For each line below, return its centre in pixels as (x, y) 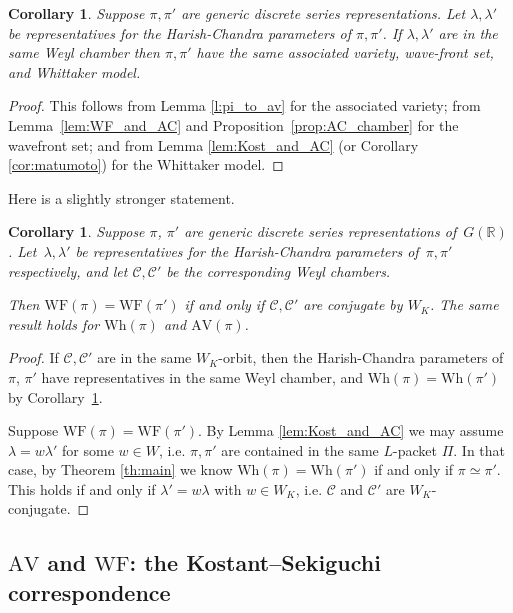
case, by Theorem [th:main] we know (120, 469)
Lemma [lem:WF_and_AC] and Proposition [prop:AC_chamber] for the (233, 124)
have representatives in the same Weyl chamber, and (202, 376)
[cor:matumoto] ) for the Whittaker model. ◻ (146, 164)
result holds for (54, 323)
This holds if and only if (82, 488)
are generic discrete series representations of (320, 231)
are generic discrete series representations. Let (323, 13)
